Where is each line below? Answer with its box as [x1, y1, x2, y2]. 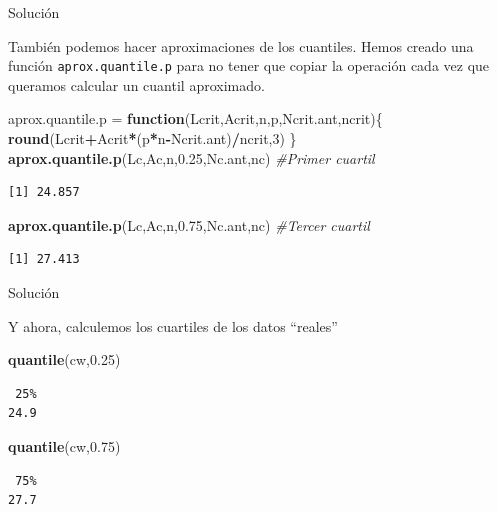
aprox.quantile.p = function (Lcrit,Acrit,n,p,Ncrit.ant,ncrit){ [8, 108, 383, 129]
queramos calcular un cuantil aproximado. [8, 74, 265, 95]
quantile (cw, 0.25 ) [8, 349, 121, 370]
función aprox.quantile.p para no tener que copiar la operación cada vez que [8, 55, 490, 76]
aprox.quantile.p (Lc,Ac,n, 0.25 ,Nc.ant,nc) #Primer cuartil [8, 147, 375, 168]
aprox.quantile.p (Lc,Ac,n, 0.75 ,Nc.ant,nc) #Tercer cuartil [8, 214, 370, 235]
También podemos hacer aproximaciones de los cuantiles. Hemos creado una [8, 35, 474, 56]
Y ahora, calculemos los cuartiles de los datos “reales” [8, 315, 338, 336]
